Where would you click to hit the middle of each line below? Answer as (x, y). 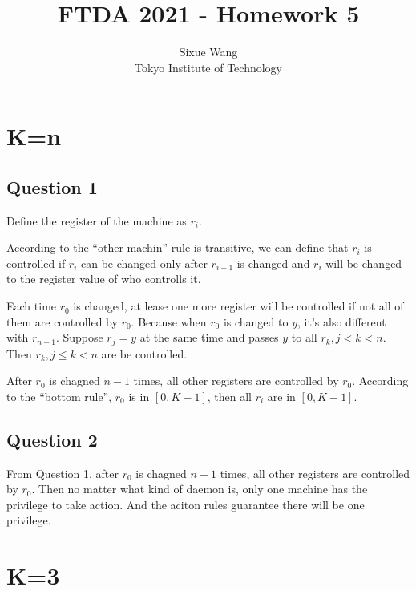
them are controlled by (62, 321)
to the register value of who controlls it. (104, 279)
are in (281, 396)
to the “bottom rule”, (59, 396)
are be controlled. (144, 353)
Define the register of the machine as (97, 220)
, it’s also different (342, 321)
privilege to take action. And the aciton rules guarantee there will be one (186, 504)
